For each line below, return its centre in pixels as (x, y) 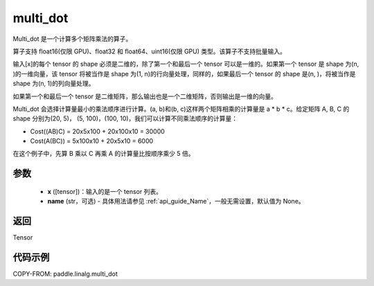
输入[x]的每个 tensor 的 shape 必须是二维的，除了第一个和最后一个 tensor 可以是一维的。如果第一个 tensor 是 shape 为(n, (186, 64)
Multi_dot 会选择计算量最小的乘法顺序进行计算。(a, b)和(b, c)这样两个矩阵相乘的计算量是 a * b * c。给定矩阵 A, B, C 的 (181, 109)
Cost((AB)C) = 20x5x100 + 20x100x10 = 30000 (98, 131)
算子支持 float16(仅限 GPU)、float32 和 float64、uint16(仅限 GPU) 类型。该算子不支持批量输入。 (150, 51)
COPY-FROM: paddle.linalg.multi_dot (65, 274)
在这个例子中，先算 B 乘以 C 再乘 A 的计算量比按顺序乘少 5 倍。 (104, 154)
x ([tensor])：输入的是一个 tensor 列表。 (105, 191)
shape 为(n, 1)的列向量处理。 (54, 84)
